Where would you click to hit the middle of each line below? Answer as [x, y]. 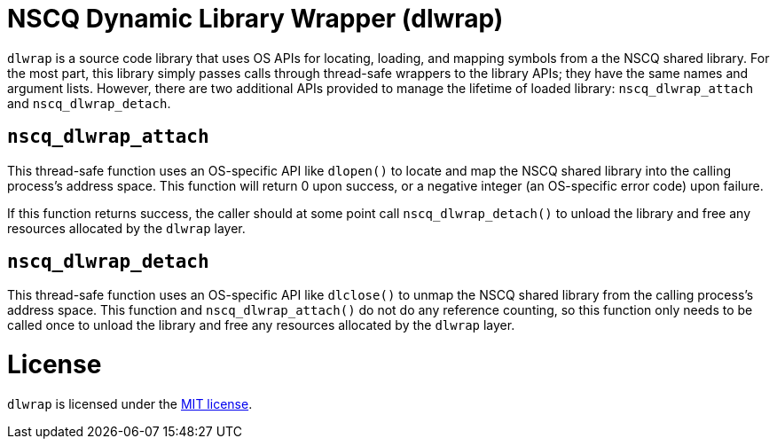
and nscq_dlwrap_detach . [89, 103]
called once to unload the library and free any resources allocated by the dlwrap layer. [261, 325]
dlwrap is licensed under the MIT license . [130, 403]
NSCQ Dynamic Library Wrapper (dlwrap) [255, 19]
